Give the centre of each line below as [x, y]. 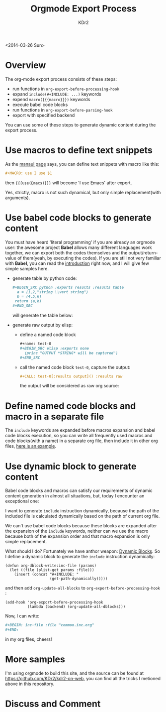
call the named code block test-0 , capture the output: [75, 367]
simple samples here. [27, 268]
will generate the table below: [42, 315]
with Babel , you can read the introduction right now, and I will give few [77, 263]
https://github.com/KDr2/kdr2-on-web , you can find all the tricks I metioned [83, 678]
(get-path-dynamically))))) [79, 579]
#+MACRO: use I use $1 [29, 173]
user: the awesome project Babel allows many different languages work [79, 247]
